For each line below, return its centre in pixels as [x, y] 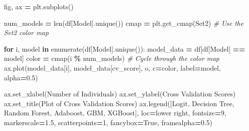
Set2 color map [26, 32]
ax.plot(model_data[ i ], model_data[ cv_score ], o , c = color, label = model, [113, 67]
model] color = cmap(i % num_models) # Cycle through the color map [112, 58]
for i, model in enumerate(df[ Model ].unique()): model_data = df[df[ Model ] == [125, 48]
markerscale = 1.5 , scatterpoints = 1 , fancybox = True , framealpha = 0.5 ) [108, 122]
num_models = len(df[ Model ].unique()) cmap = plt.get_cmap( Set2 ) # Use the [124, 23]
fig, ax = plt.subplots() [39, 6]
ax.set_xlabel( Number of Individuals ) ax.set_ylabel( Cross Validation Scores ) [120, 94]
